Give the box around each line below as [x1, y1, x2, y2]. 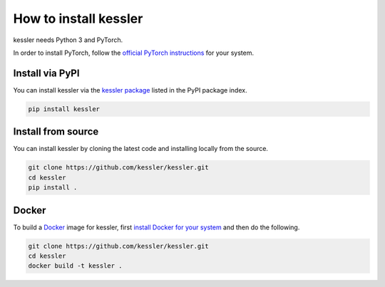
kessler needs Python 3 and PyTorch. [13, 36, 123, 44]
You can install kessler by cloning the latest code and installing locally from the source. [13, 145, 269, 153]
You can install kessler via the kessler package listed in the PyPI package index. [13, 85, 247, 94]
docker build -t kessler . [28, 262, 123, 270]
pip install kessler [28, 105, 100, 113]
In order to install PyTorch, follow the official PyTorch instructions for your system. [13, 48, 255, 57]
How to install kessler [13, 11, 143, 26]
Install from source [13, 125, 99, 138]
